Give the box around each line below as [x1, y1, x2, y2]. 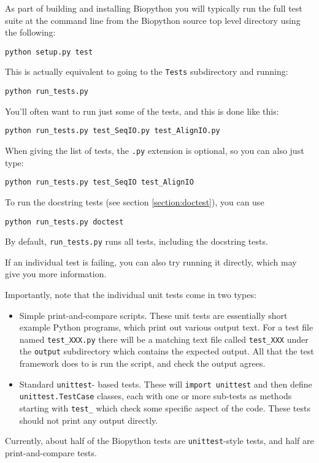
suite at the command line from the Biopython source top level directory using [5, 13, 301, 26]
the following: [5, 26, 56, 39]
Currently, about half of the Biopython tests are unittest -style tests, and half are [5, 434, 314, 447]
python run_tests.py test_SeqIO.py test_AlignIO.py [5, 126, 220, 136]
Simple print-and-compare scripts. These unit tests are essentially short [19, 308, 288, 321]
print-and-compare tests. [5, 446, 97, 459]
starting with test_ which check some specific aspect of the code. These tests [19, 402, 310, 414]
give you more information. [5, 267, 107, 280]
